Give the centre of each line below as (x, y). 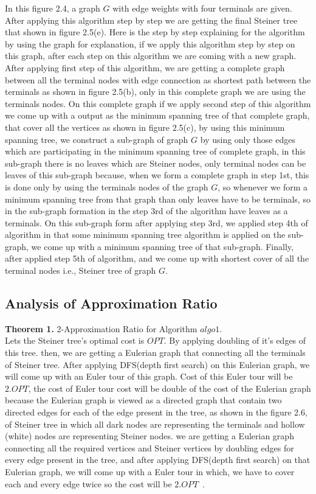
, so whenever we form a (263, 186)
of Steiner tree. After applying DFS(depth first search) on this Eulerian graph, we (157, 364)
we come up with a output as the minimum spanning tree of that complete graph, (157, 115)
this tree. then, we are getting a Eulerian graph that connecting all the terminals (155, 353)
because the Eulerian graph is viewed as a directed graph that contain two (143, 400)
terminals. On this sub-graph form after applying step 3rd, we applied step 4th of (156, 222)
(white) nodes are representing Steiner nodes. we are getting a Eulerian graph (149, 436)
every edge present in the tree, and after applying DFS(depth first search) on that (158, 460)
